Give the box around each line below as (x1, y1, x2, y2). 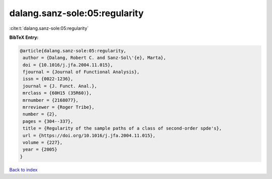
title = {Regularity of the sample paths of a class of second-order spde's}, (23, 126, 222, 131)
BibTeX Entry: (9, 34, 39, 40)
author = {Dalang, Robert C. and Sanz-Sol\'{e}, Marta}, (23, 55, 166, 61)
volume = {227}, (23, 140, 63, 145)
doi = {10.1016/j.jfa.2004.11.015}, (23, 62, 113, 68)
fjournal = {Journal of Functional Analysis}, (23, 69, 140, 75)
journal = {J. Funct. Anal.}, (23, 83, 98, 89)
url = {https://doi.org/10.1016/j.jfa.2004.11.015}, (23, 133, 156, 138)
